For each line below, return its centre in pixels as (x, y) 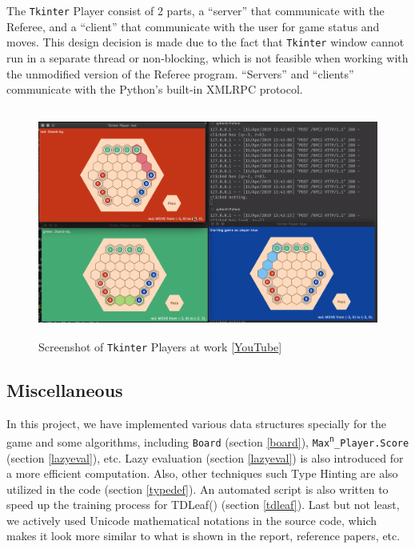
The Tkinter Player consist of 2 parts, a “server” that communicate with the (196, 10)
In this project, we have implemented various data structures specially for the (197, 423)
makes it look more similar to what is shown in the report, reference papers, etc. (204, 536)
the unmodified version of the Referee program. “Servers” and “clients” (180, 73)
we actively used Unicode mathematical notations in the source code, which (192, 520)
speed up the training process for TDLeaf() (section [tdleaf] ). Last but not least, (203, 505)
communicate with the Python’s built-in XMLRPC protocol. (155, 89)
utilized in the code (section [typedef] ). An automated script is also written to (198, 489)
